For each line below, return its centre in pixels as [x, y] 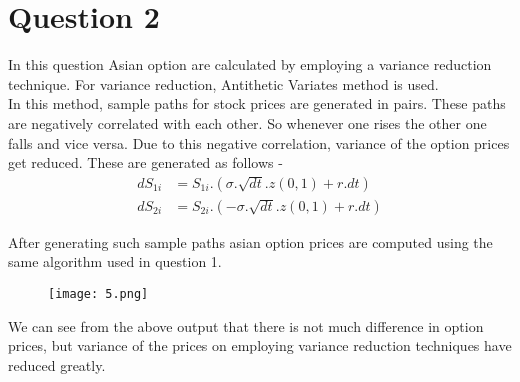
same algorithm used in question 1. [115, 261]
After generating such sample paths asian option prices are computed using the [250, 241]
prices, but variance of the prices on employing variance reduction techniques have [260, 345]
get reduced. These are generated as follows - [145, 162]
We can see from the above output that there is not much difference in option [246, 325]
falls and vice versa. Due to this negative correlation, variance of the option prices [259, 142]
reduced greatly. [57, 364]
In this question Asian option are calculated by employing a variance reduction [250, 64]
